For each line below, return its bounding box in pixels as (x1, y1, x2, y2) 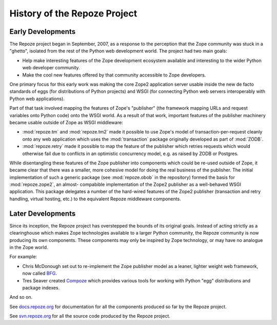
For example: (9, 254, 37, 260)
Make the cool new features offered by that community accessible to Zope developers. (22, 72, 206, 78)
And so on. (9, 294, 33, 300)
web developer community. (22, 65, 80, 71)
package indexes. (22, 284, 60, 291)
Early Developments (9, 27, 76, 36)
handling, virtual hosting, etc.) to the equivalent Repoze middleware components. (9, 196, 182, 202)
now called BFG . (22, 270, 57, 277)
